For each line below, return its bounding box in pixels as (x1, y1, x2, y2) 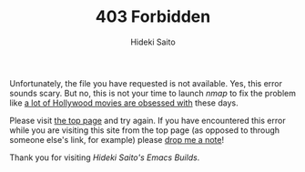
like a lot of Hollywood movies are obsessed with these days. (9, 97, 239, 108)
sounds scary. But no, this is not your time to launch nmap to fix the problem (9, 87, 296, 98)
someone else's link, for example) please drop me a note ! (9, 134, 225, 145)
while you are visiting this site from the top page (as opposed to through (9, 125, 280, 136)
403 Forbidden (95, 6, 211, 27)
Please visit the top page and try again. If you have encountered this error (9, 115, 286, 126)
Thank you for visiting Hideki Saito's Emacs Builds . (9, 152, 200, 163)
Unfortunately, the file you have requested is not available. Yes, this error (9, 77, 283, 88)
